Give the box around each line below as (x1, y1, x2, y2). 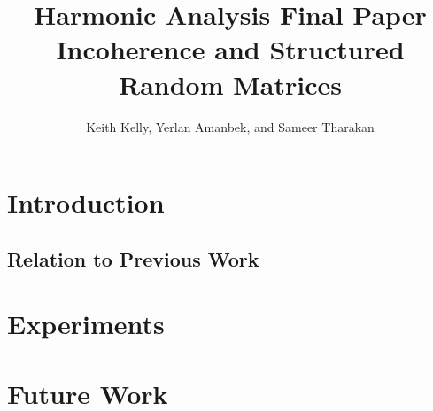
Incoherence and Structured (56, 31, 405, 67)
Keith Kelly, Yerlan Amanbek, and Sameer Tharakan (86, 117, 375, 136)
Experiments (7, 306, 165, 342)
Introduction (7, 184, 165, 221)
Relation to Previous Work (7, 244, 259, 272)
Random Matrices (119, 66, 342, 102)
